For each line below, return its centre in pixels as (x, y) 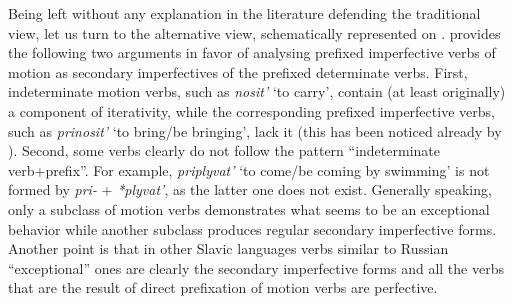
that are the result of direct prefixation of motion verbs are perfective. (223, 287)
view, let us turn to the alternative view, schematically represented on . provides (254, 32)
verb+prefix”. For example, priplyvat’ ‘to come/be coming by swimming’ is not (249, 169)
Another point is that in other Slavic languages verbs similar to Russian (228, 248)
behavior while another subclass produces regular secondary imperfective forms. (252, 228)
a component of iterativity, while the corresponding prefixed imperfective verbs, (251, 110)
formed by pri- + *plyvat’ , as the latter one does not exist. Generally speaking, (250, 189)
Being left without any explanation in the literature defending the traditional (244, 13)
